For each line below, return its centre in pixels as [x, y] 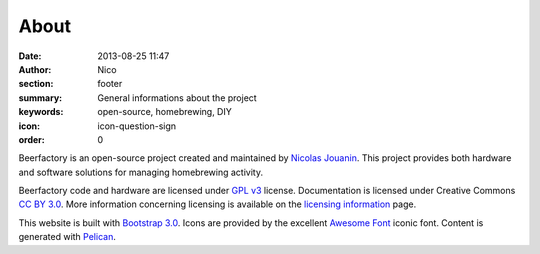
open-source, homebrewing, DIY [164, 112]
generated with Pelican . [67, 237]
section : [36, 84]
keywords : [41, 112]
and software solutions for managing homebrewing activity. [141, 172]
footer [110, 84]
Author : [35, 69]
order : [31, 139]
